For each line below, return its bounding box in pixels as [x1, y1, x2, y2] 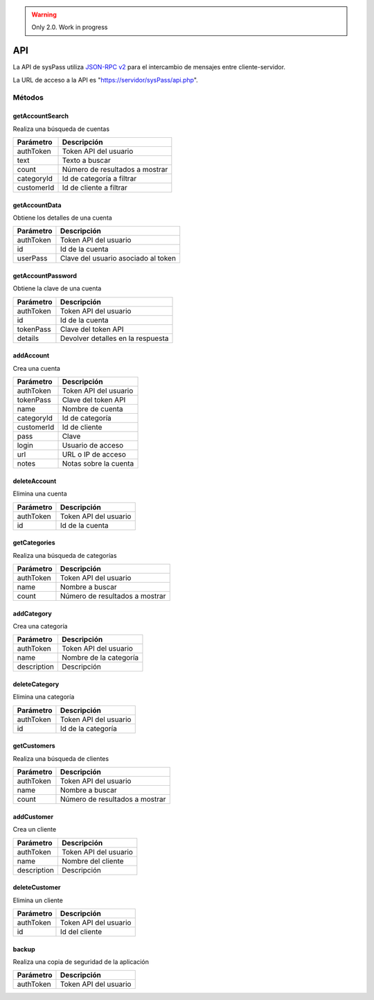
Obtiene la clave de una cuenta [12, 284, 102, 292]
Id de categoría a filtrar [62, 174, 137, 184]
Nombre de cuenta [62, 404, 123, 414]
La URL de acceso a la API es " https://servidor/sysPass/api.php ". [12, 76, 199, 84]
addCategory [12, 609, 52, 617]
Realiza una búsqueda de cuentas [12, 125, 110, 133]
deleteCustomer [12, 884, 61, 892]
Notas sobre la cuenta [62, 459, 134, 468]
